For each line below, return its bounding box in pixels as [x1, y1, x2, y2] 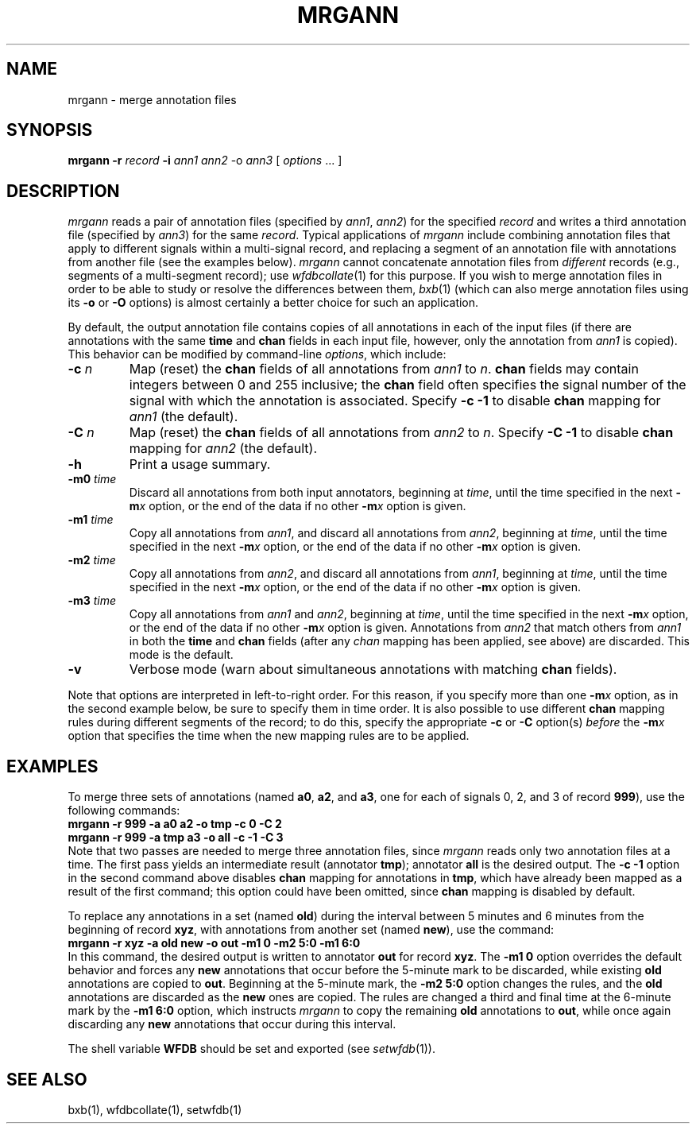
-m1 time [68, 513, 114, 527]
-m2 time [68, 553, 116, 567]
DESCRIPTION [6, 180, 120, 201]
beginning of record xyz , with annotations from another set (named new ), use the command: [68, 923, 554, 937]
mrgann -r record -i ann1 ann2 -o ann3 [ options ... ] [68, 153, 342, 168]
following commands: [68, 803, 180, 818]
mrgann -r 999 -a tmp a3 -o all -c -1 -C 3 [68, 830, 284, 845]
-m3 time [68, 594, 117, 608]
